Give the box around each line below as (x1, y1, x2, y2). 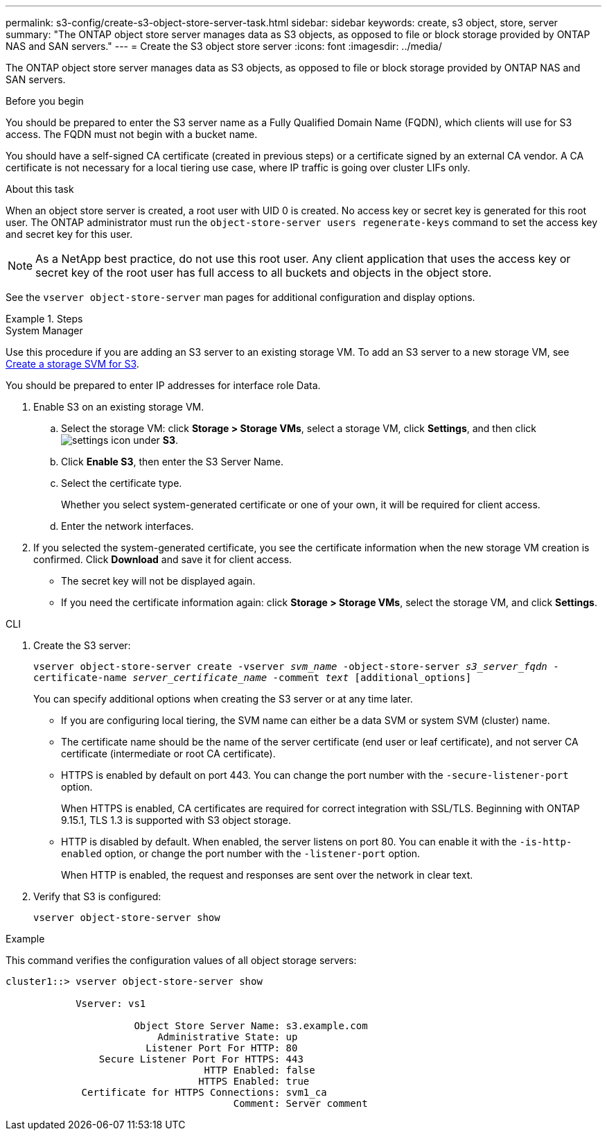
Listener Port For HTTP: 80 (146, 1042, 298, 1053)
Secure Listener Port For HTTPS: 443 (98, 1053, 303, 1065)
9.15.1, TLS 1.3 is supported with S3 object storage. (61, 814, 291, 826)
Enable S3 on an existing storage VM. (33, 401, 204, 413)
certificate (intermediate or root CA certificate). (61, 748, 276, 759)
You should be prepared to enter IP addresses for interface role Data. (6, 379, 321, 391)
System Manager (6, 325, 83, 336)
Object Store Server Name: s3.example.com (134, 1020, 368, 1031)
